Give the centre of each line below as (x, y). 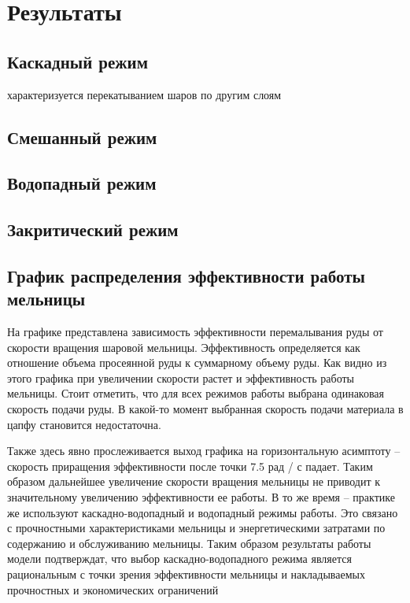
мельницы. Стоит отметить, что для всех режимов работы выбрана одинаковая (196, 393)
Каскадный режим (78, 61)
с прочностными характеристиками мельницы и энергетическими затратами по (196, 528)
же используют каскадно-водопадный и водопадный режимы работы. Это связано (203, 512)
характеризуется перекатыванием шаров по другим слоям (144, 94)
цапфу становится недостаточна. (84, 424)
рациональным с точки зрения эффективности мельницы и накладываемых (186, 574)
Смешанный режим (82, 137)
